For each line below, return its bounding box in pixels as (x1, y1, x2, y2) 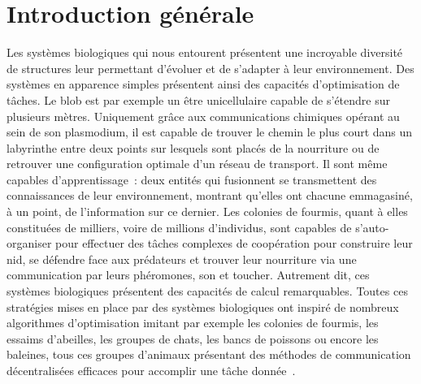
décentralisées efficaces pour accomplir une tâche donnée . (7, 362, 296, 378)
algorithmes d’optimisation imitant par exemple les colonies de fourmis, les (7, 314, 379, 331)
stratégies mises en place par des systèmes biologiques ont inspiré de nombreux (7, 298, 399, 315)
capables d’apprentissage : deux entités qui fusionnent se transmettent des (7, 170, 377, 188)
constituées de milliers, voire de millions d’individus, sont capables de (7, 218, 352, 235)
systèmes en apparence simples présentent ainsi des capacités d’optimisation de (7, 76, 400, 93)
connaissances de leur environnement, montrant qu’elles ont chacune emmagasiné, (7, 187, 413, 204)
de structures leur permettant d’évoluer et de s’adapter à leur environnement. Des (7, 59, 414, 76)
